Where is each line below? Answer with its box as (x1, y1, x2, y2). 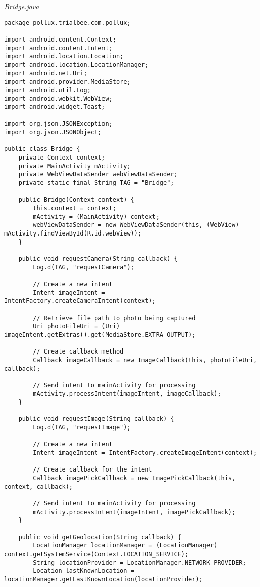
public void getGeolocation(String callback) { (18, 533, 181, 541)
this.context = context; (33, 205, 116, 212)
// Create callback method (33, 348, 124, 356)
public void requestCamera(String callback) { (18, 255, 178, 262)
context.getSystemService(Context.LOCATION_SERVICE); (4, 550, 189, 558)
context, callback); (4, 483, 73, 490)
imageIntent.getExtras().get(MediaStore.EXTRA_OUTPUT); (4, 331, 196, 338)
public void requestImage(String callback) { (18, 415, 174, 423)
